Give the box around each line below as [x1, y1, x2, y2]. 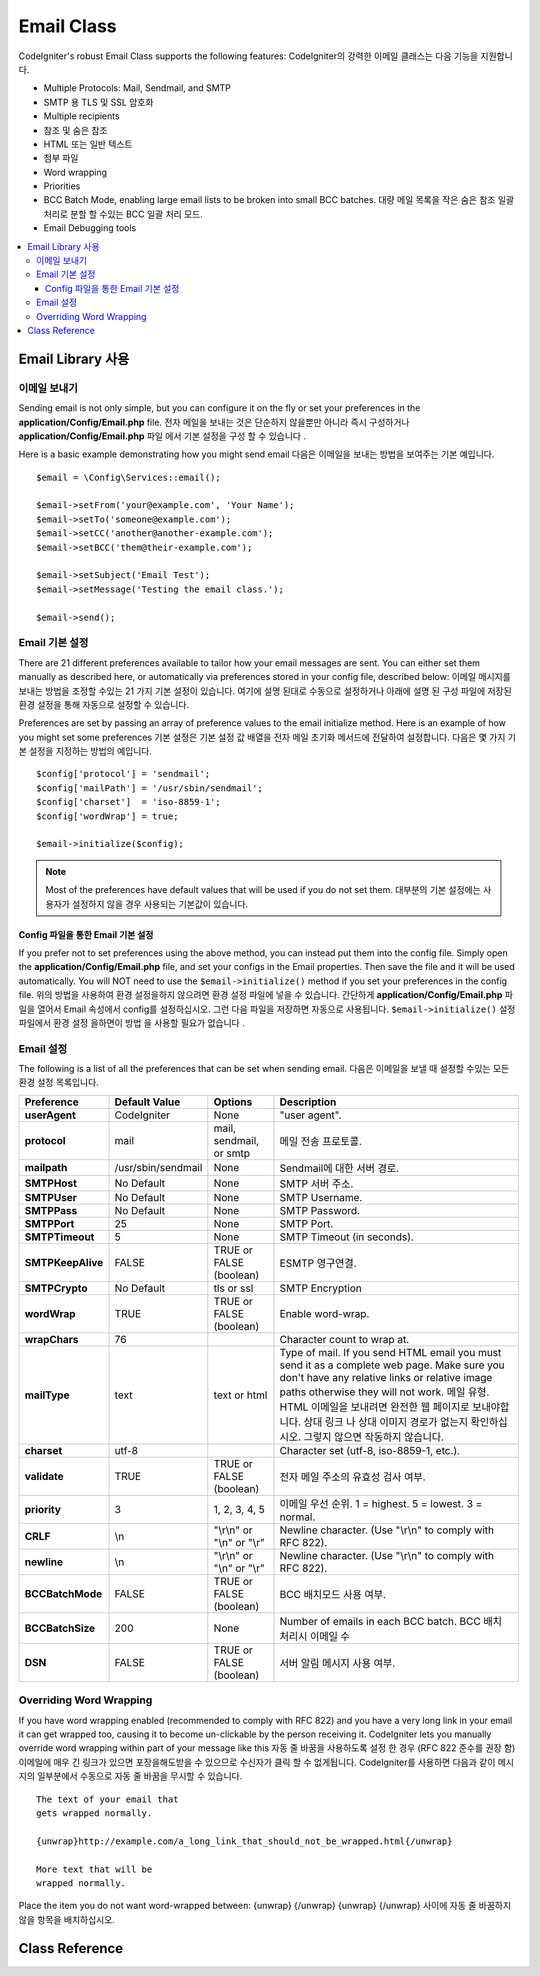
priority [24, 1502, 62, 1516]
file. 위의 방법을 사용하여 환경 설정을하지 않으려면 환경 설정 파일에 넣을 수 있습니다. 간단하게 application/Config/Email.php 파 [18, 989, 514, 1001]
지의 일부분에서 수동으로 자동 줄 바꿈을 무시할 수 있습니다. [18, 1770, 243, 1782]
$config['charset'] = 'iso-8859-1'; [36, 796, 222, 808]
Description [279, 1095, 337, 1109]
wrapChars [24, 1332, 79, 1346]
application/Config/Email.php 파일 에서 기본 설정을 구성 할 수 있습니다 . [18, 430, 307, 442]
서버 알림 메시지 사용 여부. [279, 1656, 396, 1670]
